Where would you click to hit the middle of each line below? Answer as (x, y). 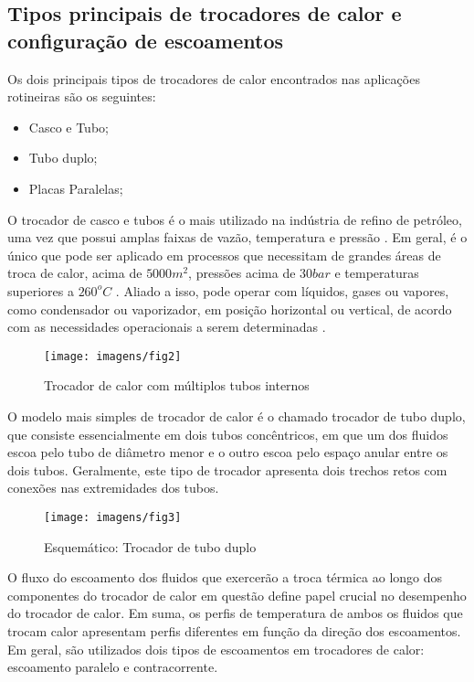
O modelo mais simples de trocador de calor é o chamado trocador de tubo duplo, (237, 416)
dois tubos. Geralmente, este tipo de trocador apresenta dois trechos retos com (227, 469)
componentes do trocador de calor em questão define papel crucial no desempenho (237, 595)
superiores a (41, 290)
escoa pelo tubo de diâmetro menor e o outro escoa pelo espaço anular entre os (228, 452)
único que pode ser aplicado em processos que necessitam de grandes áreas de (224, 255)
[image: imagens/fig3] (113, 517)
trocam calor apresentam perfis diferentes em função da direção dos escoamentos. (234, 630)
